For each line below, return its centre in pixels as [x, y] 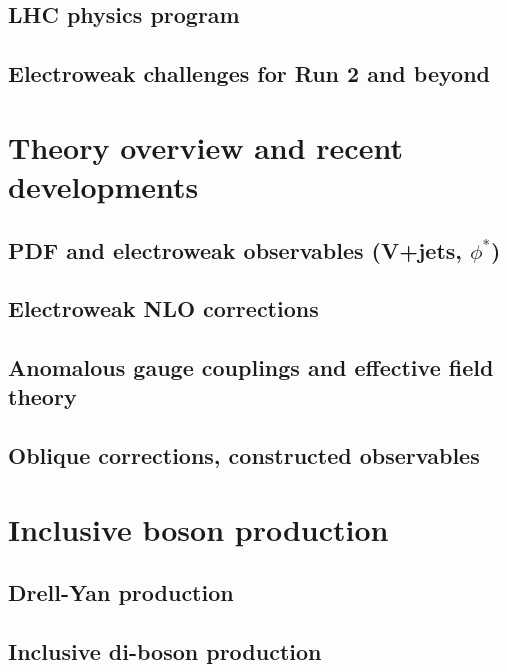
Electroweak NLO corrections [163, 308]
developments [103, 185]
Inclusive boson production [198, 528]
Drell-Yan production [121, 592]
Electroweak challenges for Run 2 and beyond [249, 73]
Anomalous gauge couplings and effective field [251, 367]
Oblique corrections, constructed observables [244, 455]
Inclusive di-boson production [165, 651]
